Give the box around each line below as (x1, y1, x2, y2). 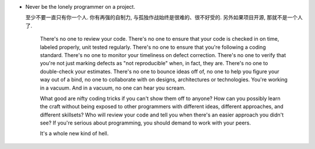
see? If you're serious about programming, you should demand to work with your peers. (40, 119, 251, 126)
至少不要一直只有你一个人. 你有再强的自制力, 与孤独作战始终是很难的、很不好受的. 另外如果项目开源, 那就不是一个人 (25, 14, 303, 21)
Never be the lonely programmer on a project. (25, 3, 135, 10)
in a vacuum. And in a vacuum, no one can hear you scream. (40, 84, 186, 91)
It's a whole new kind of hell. (40, 130, 109, 137)
